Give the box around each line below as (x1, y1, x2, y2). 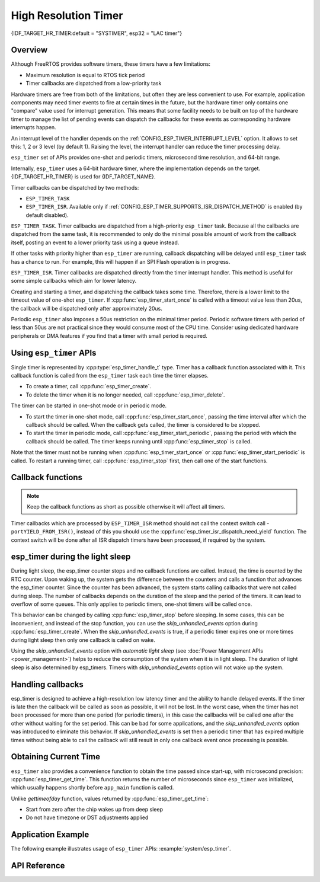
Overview (11, 45, 48, 55)
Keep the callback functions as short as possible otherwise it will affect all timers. (27, 503, 226, 510)
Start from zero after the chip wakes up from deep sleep (25, 806, 163, 813)
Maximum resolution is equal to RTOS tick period (25, 71, 145, 78)
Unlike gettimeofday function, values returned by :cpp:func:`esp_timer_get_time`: (11, 795, 209, 802)
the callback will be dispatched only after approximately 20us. (11, 305, 163, 312)
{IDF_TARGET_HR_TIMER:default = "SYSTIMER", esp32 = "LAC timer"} (11, 30, 183, 37)
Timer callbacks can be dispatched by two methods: (11, 184, 139, 191)
